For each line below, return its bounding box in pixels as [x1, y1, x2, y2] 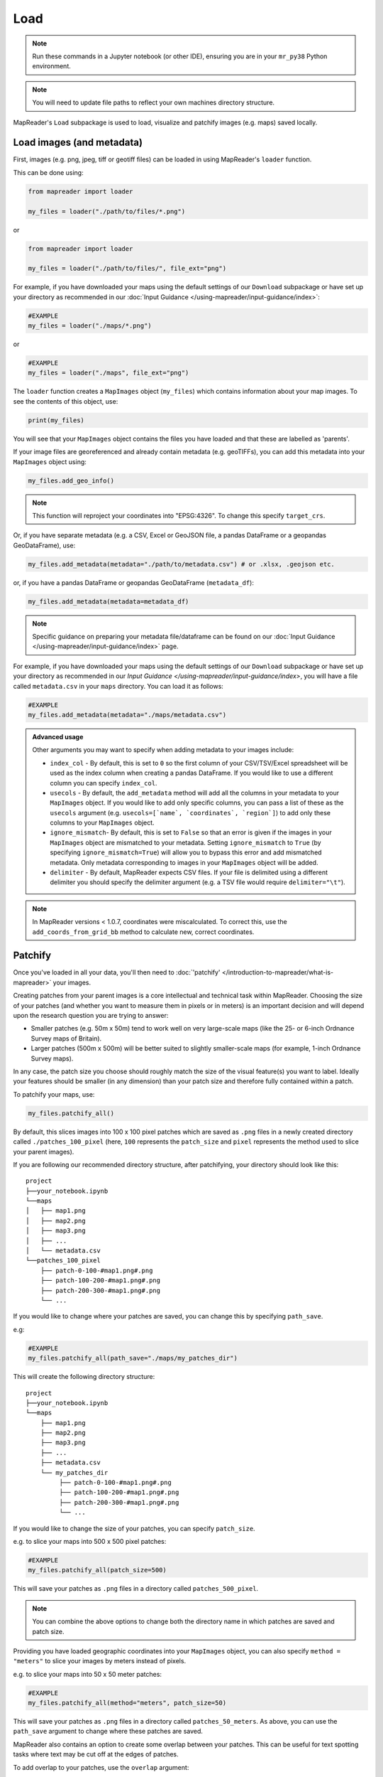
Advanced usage [32, 732, 84, 741]
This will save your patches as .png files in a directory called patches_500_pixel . [13, 1584, 259, 1593]
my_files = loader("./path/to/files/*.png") [28, 207, 186, 215]
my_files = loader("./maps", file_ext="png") [28, 369, 189, 377]
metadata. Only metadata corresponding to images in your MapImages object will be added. [50, 858, 318, 866]
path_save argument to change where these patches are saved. [13, 1727, 204, 1736]
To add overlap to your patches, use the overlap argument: [13, 1763, 189, 1771]
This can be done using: [13, 168, 84, 177]
